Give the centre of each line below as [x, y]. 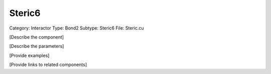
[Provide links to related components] [48, 64]
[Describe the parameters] [37, 46]
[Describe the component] [37, 37]
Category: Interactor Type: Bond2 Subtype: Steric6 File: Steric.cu [77, 28]
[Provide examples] [29, 55]
